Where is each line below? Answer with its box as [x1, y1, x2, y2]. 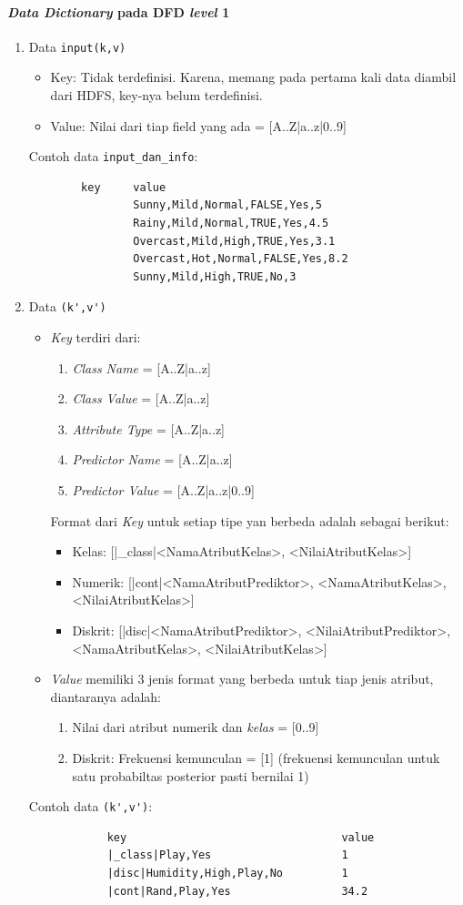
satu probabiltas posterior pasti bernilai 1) [72, 766, 309, 785]
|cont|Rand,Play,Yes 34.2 [106, 884, 368, 898]
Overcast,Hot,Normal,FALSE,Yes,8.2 [133, 252, 348, 266]
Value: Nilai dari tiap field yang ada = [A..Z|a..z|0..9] [50, 116, 347, 135]
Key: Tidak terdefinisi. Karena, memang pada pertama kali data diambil [50, 67, 457, 86]
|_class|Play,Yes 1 [106, 849, 348, 862]
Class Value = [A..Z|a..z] [72, 389, 210, 408]
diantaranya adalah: [50, 686, 162, 706]
